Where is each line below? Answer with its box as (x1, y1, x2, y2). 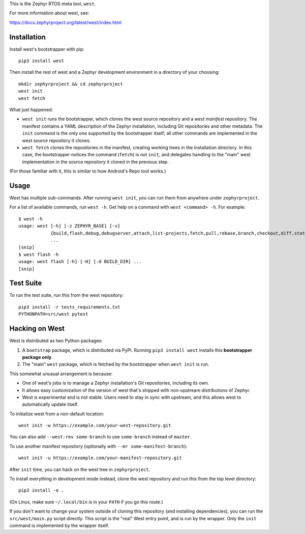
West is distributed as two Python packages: (9, 338, 103, 344)
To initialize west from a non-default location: (9, 410, 104, 417)
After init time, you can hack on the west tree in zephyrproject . (9, 466, 150, 472)
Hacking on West (9, 324, 65, 333)
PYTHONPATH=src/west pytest (18, 311, 88, 317)
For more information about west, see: (9, 10, 89, 16)
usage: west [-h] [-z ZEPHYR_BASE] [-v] (18, 223, 120, 229)
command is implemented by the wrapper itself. (9, 522, 109, 528)
